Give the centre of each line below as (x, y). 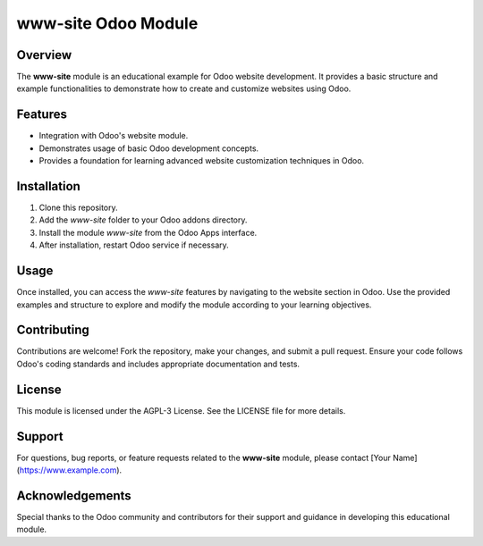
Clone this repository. (78, 208)
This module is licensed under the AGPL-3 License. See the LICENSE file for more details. (181, 410)
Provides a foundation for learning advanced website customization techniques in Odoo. (202, 161)
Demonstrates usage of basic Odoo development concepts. (149, 148)
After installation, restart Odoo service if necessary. (134, 245)
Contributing (53, 330)
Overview (44, 55)
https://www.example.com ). (71, 470)
